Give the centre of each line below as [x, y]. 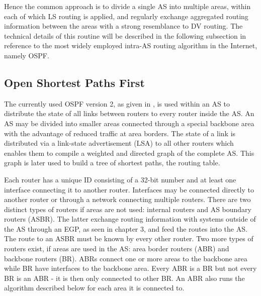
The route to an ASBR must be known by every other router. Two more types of [129, 238]
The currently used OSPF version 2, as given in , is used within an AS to [117, 103]
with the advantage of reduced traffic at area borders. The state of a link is [120, 133]
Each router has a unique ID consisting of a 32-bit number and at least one [120, 179]
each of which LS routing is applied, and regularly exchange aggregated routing [126, 16]
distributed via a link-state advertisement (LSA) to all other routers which [119, 143]
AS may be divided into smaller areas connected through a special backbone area [129, 123]
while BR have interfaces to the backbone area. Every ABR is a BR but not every [130, 268]
